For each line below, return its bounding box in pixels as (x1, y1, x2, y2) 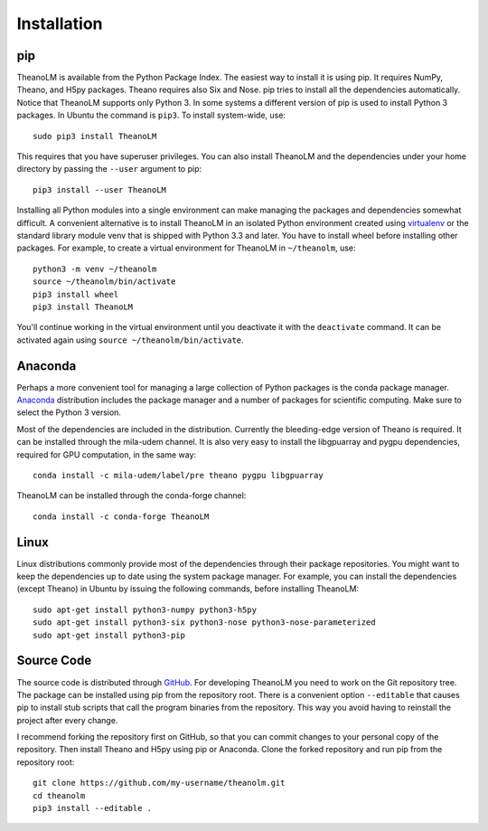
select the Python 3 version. (16, 407, 122, 418)
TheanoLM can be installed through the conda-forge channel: (16, 490, 247, 501)
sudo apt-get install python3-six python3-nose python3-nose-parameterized (33, 618, 376, 628)
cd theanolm (33, 790, 86, 800)
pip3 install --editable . (33, 803, 153, 814)
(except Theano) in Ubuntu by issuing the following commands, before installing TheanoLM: (16, 583, 360, 594)
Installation (16, 14, 103, 33)
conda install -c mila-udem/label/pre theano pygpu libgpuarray (33, 470, 324, 480)
